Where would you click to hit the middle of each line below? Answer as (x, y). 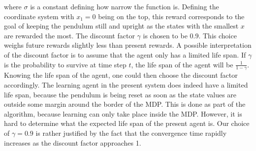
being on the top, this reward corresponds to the (171, 16)
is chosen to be (165, 35)
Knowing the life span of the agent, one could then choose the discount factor (121, 75)
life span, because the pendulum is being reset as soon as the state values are (120, 94)
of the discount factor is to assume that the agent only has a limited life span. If (125, 54)
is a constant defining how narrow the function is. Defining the (125, 6)
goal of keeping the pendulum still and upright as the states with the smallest (121, 26)
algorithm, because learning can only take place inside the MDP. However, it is (123, 113)
